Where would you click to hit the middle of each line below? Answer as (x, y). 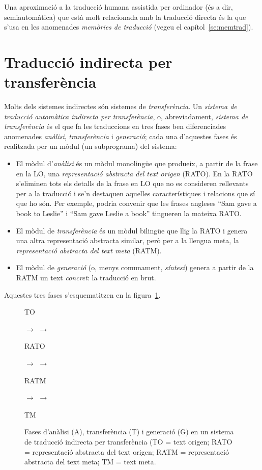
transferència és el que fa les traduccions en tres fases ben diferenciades (115, 126)
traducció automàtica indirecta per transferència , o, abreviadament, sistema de (126, 116)
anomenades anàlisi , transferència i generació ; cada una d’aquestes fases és (121, 136)
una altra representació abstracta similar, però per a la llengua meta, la (127, 240)
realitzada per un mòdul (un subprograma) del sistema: (91, 146)
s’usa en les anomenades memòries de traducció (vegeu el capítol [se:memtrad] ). (129, 27)
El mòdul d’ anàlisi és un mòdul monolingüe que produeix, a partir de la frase (137, 163)
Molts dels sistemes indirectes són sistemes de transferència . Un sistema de (121, 106)
